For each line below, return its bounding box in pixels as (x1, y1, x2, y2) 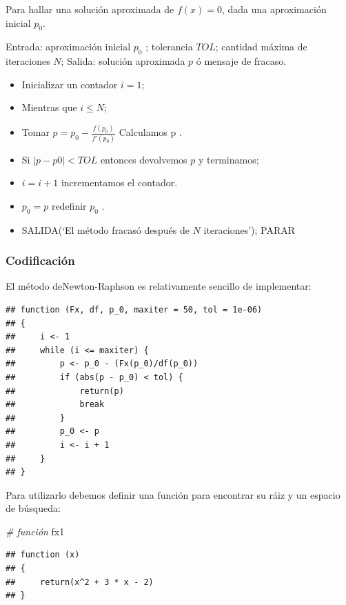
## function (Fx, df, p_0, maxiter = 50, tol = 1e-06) (6, 304, 263, 315)
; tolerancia (145, 39, 193, 54)
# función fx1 (6, 524, 65, 538)
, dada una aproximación (221, 2, 327, 16)
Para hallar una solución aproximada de (6, 2, 174, 16)
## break (6, 399, 105, 410)
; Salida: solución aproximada (61, 54, 185, 68)
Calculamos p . (119, 125, 182, 139)
